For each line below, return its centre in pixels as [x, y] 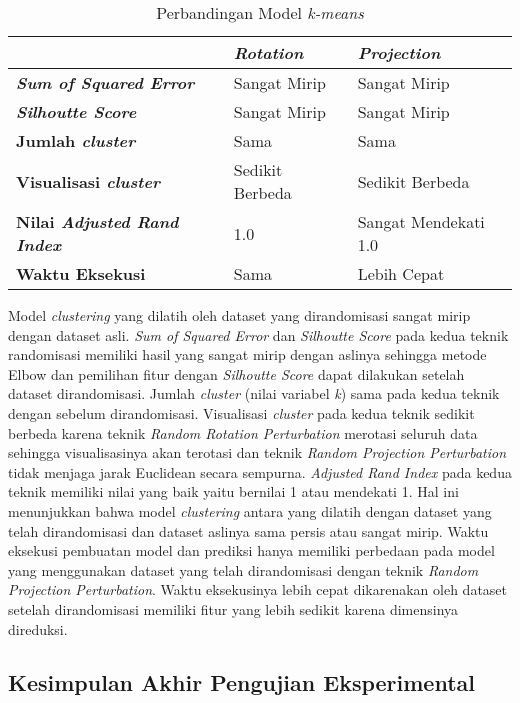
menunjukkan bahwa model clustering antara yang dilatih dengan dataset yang [250, 510]
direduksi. [38, 628]
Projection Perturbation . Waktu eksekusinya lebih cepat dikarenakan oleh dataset [258, 589]
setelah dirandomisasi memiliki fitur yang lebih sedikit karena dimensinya [233, 608]
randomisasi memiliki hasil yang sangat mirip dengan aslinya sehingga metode [247, 354]
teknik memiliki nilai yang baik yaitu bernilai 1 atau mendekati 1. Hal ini [233, 491]
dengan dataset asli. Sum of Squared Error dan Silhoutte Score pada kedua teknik [258, 334]
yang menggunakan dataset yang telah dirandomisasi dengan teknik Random [243, 569]
